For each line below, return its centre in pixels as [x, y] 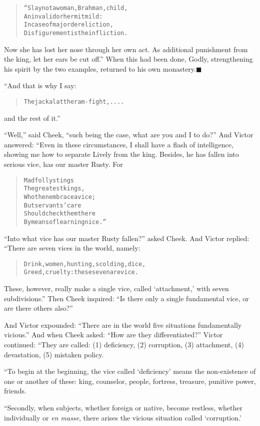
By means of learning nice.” [65, 222]
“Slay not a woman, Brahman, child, [76, 8]
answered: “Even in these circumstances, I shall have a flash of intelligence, [119, 144]
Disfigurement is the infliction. [76, 33]
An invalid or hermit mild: [63, 16]
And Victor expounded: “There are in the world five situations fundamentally [123, 325]
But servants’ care [52, 205]
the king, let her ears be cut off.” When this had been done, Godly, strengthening [128, 59]
